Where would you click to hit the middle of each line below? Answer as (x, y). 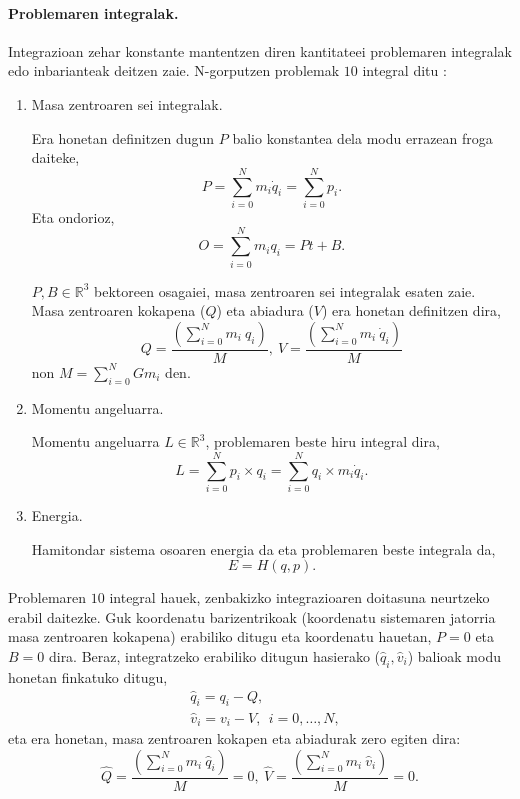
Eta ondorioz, (73, 216)
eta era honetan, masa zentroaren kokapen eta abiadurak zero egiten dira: (234, 738)
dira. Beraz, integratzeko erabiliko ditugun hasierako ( (214, 655)
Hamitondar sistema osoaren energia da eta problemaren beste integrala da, (263, 548)
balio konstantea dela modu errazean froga (362, 137)
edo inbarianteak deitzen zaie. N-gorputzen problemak (174, 70)
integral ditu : (404, 70)
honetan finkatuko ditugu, (88, 676)
